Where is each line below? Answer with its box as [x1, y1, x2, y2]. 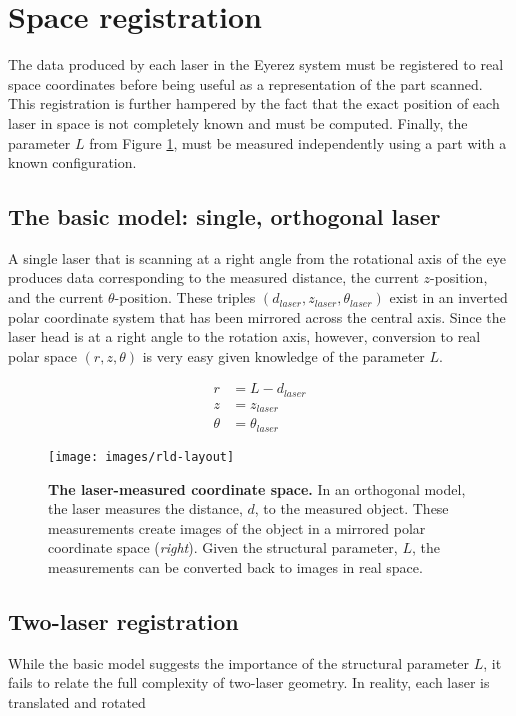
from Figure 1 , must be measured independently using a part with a [89, 132, 507, 153]
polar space [8, 345, 77, 366]
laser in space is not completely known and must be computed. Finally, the [8, 112, 468, 133]
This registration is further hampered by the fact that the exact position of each [8, 93, 500, 114]
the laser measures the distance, [48, 498, 243, 519]
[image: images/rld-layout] [48, 449, 235, 464]
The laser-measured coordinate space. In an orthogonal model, [48, 478, 466, 499]
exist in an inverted [389, 287, 508, 308]
